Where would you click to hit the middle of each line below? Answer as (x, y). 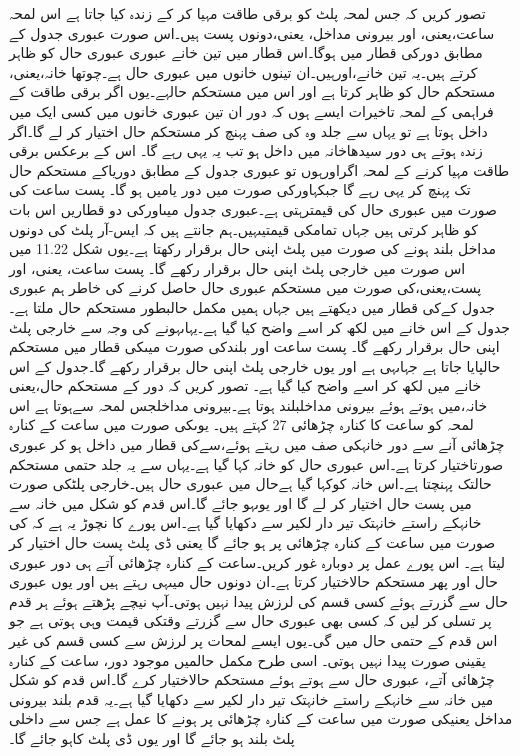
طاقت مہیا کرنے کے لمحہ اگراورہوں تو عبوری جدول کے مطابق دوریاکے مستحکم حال (259, 169)
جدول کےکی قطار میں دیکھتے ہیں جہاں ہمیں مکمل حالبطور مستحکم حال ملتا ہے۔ (252, 306)
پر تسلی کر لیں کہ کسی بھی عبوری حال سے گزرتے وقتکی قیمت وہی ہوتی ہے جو (250, 620)
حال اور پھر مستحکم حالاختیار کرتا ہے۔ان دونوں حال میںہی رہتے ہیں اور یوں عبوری (253, 581)
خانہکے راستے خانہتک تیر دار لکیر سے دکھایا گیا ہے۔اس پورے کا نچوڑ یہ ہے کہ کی (245, 522)
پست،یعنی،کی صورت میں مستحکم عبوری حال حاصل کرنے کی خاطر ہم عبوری (245, 287)
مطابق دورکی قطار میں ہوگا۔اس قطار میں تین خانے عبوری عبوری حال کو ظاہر (246, 52)
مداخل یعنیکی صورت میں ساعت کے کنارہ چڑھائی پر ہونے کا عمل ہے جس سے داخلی (261, 718)
